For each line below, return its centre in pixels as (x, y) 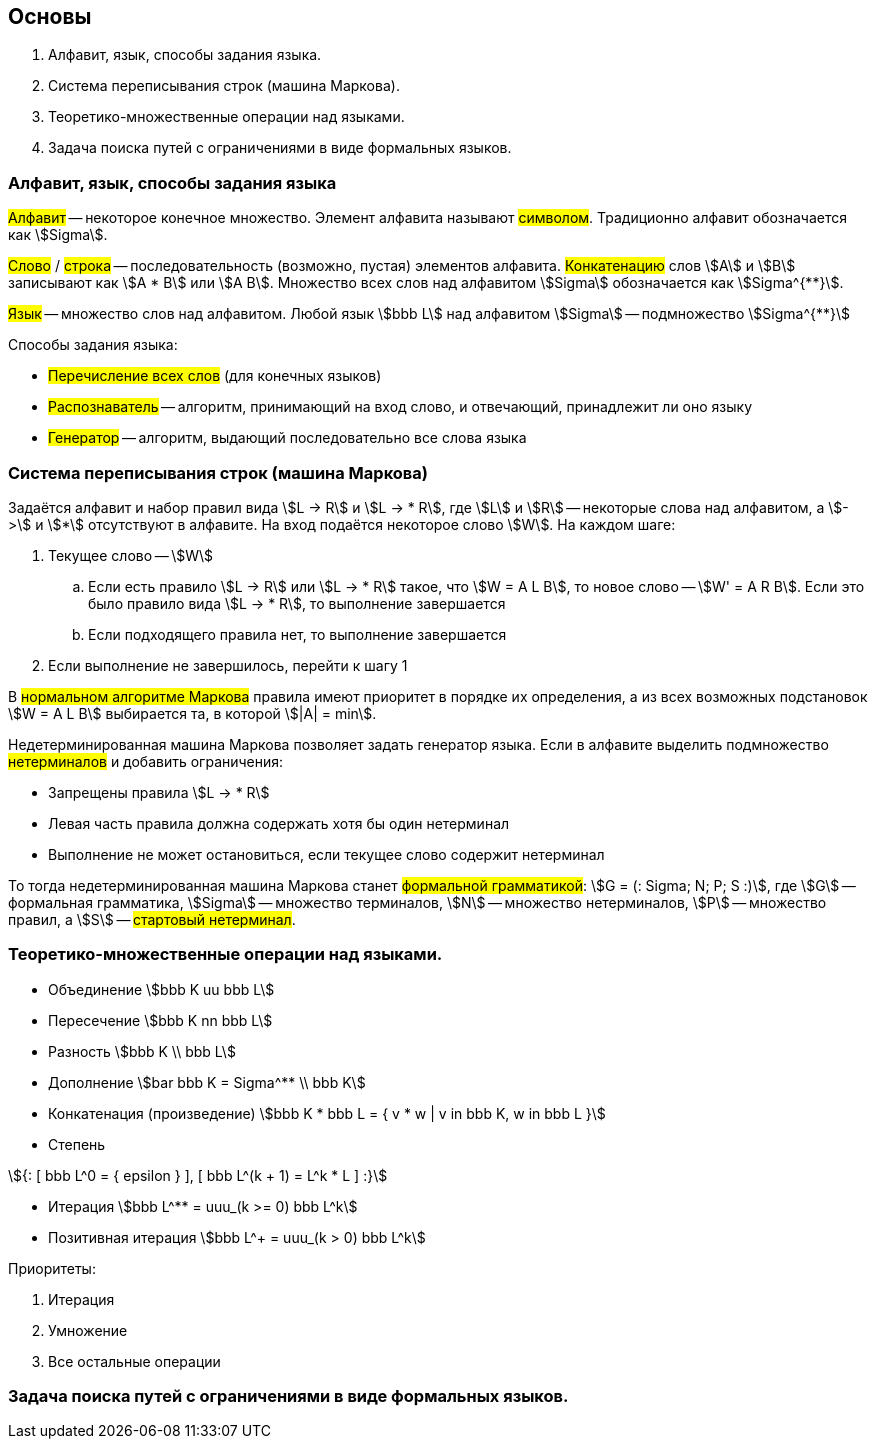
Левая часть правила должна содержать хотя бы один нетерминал (279, 823)
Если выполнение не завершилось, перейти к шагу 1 (228, 665)
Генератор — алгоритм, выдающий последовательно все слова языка (287, 438)
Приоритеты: (52, 1268)
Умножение (88, 1330)
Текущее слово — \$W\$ (131, 555)
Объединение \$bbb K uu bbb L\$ (161, 989)
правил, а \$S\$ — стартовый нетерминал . (152, 919)
